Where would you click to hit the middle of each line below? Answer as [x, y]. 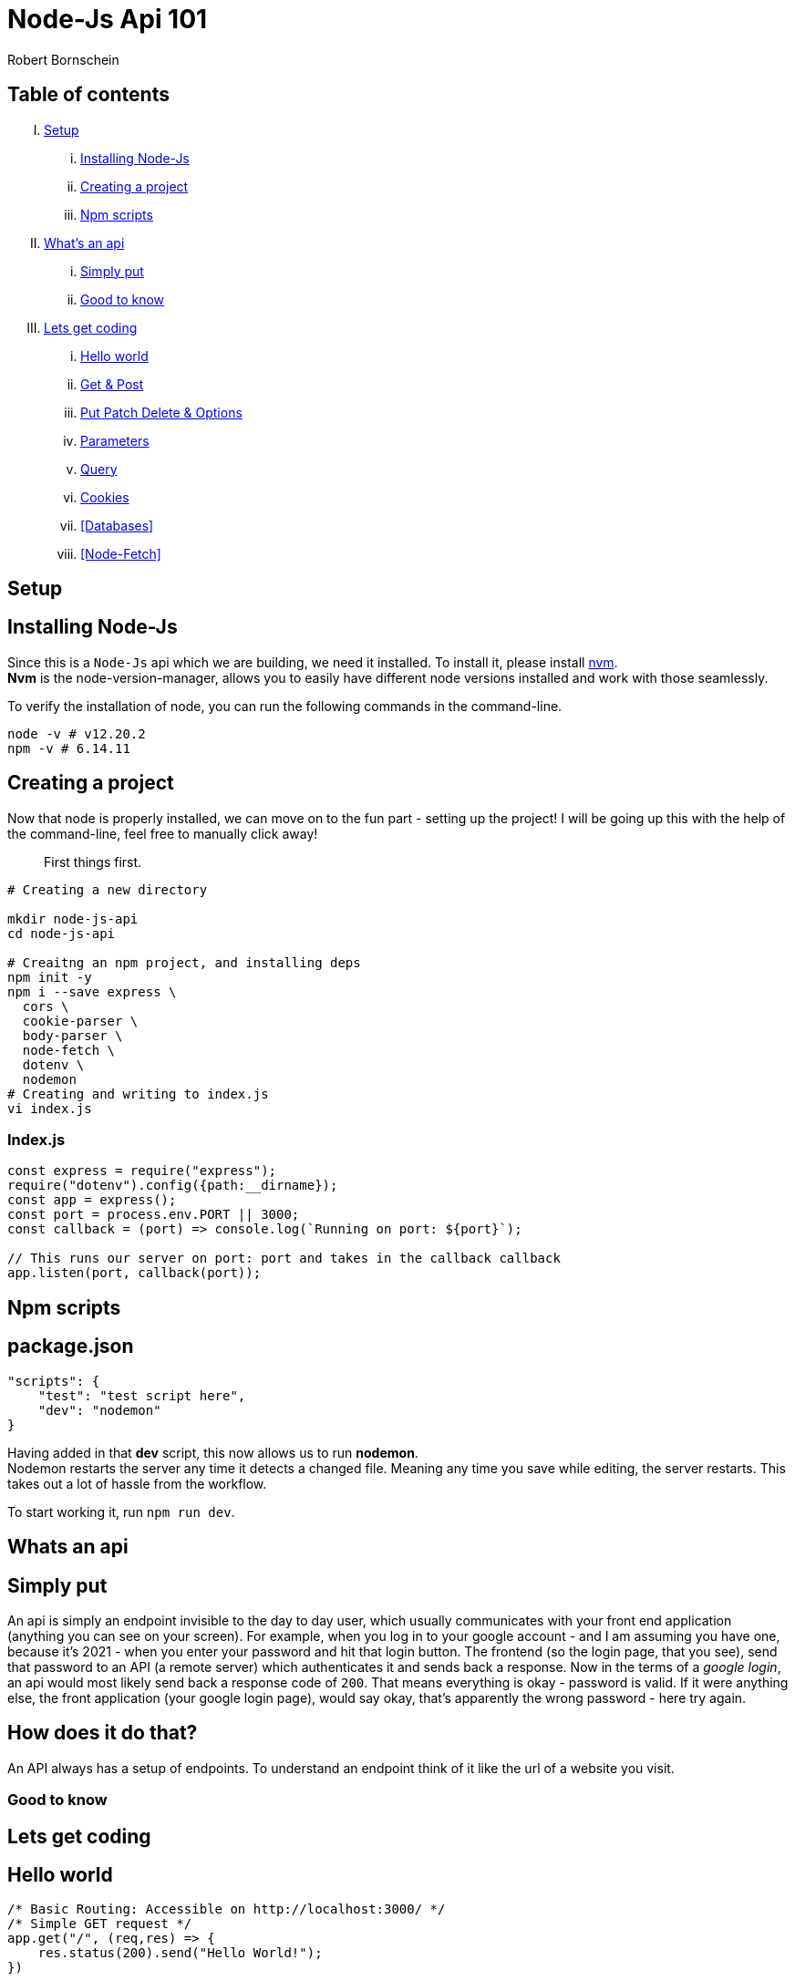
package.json [71, 1346]
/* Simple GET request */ [100, 1924]
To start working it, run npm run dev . [121, 1512]
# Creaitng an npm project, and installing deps [184, 962]
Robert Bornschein [63, 59]
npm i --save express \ [92, 991]
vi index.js [50, 1108]
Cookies [105, 497]
